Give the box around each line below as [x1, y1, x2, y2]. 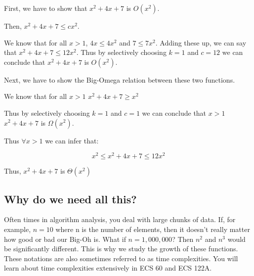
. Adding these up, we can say [155, 37, 247, 47]
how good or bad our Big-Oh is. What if [4, 233, 126, 244]
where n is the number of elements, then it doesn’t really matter [55, 224, 250, 234]
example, [4, 224, 31, 234]
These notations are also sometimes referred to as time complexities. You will [4, 253, 238, 263]
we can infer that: [45, 135, 99, 145]
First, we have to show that [4, 3, 87, 13]
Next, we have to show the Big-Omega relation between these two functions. [4, 74, 235, 85]
